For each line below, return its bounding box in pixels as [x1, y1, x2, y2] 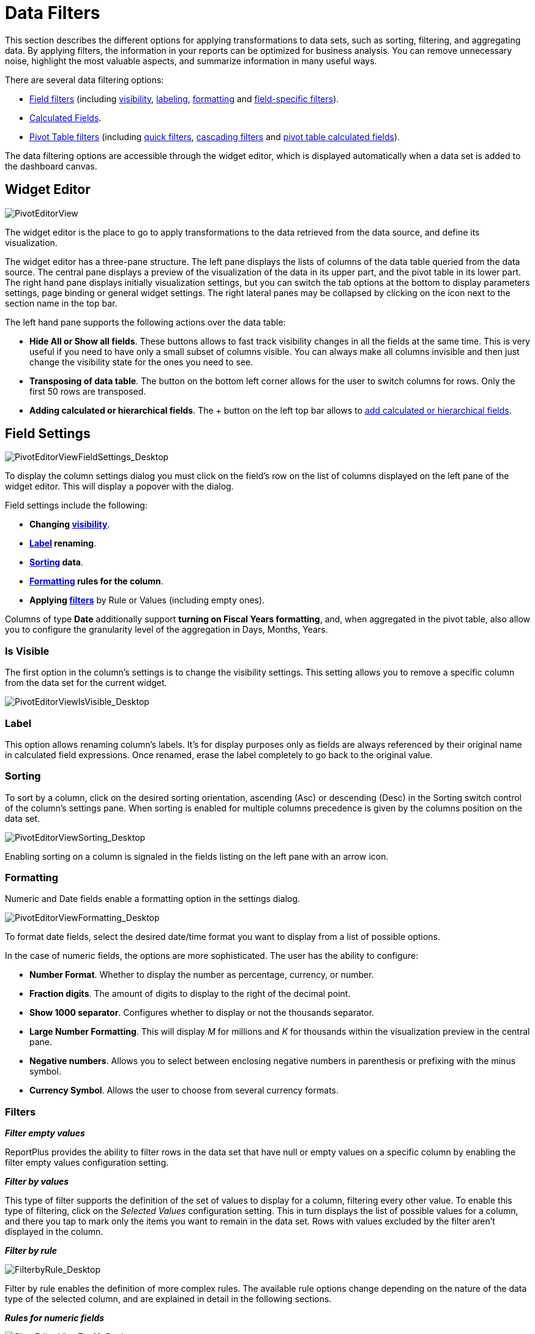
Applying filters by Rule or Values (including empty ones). [29, 595, 265, 606]
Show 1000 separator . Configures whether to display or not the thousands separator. [29, 1007, 375, 1018]
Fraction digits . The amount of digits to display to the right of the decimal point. [29, 988, 351, 999]
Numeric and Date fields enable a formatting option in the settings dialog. [5, 893, 301, 904]
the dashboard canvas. [5, 160, 97, 171]
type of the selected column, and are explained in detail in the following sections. [5, 1294, 332, 1305]
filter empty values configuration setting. [5, 1157, 169, 1168]
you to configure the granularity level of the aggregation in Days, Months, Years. [5, 624, 328, 635]
